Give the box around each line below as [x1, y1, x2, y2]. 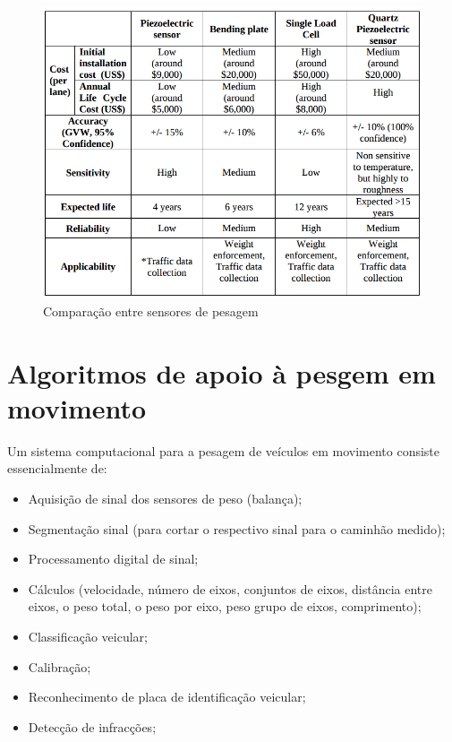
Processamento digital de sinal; [28, 549, 199, 568]
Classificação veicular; [28, 626, 148, 645]
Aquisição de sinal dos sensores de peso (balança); [28, 488, 303, 507]
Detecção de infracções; [28, 717, 157, 736]
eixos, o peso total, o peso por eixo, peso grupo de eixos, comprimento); [28, 597, 422, 616]
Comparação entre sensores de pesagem [43, 301, 259, 320]
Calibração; [28, 657, 91, 676]
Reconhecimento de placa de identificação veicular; [28, 687, 306, 706]
